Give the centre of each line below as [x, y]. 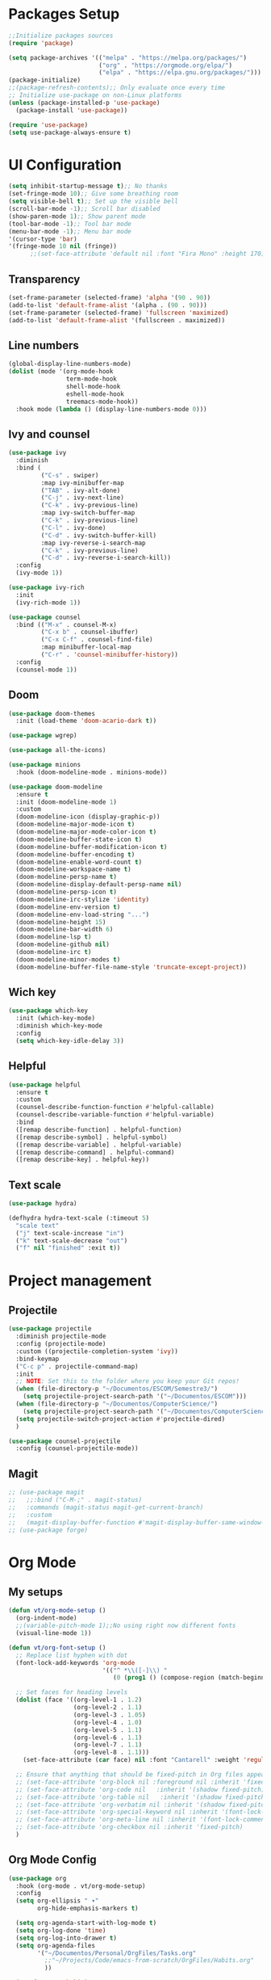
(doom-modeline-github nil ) [63, 945]
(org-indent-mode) [47, 1618]
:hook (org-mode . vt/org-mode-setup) [81, 1886]
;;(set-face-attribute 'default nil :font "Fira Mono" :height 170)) [149, 254]
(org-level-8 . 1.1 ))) [111, 1753]
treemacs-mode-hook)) [102, 401]
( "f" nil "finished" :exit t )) [68, 1248]
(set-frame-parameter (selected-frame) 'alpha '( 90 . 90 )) [110, 297]
